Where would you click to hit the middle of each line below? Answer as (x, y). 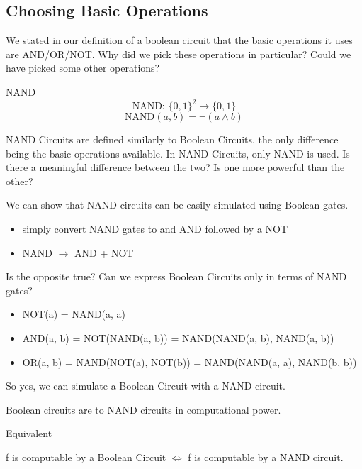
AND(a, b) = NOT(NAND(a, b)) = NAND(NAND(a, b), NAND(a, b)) (178, 338)
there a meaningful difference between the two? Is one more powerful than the (175, 167)
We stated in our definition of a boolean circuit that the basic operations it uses (179, 40)
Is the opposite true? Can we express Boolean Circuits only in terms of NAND (176, 276)
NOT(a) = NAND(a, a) (74, 314)
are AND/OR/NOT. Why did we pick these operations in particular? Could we (179, 54)
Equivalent (29, 433)
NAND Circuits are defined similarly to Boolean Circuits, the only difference (172, 139)
